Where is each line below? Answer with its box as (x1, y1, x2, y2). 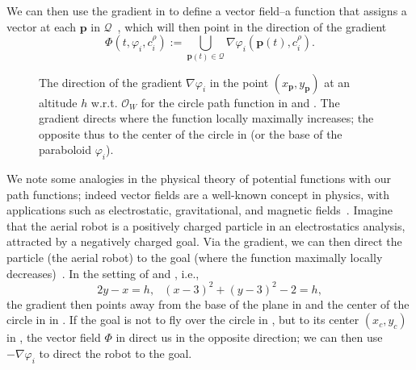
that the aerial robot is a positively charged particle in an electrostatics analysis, (6, 217, 405, 234)
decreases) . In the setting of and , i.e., (6, 264, 200, 281)
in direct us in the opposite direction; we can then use (116, 329, 383, 346)
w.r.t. (90, 94, 118, 110)
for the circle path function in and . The (141, 94, 340, 110)
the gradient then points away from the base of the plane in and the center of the (6, 295, 410, 312)
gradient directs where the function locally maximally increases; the (39, 110, 374, 127)
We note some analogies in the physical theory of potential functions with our (6, 170, 392, 187)
